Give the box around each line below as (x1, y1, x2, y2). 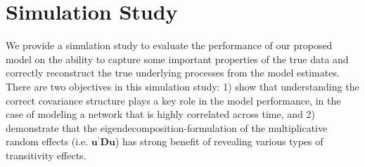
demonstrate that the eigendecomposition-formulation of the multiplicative (6, 120, 328, 135)
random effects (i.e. (6, 134, 89, 149)
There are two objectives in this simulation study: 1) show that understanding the (6, 79, 359, 93)
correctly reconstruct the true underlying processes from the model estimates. (6, 65, 340, 80)
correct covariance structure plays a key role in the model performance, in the (6, 93, 341, 107)
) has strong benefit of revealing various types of (115, 134, 324, 149)
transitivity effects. (6, 147, 87, 162)
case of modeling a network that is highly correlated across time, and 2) (6, 107, 315, 121)
